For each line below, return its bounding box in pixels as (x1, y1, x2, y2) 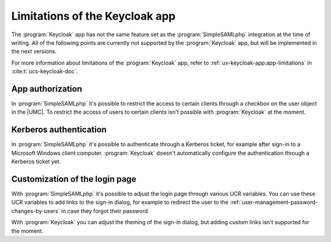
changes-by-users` (11, 207, 61, 214)
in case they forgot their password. (61, 207, 150, 214)
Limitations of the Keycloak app (11, 9, 176, 23)
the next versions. (11, 48, 57, 55)
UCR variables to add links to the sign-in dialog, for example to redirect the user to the (11, 198, 229, 206)
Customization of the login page (11, 174, 137, 184)
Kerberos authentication (11, 125, 107, 135)
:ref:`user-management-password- (230, 198, 318, 206)
